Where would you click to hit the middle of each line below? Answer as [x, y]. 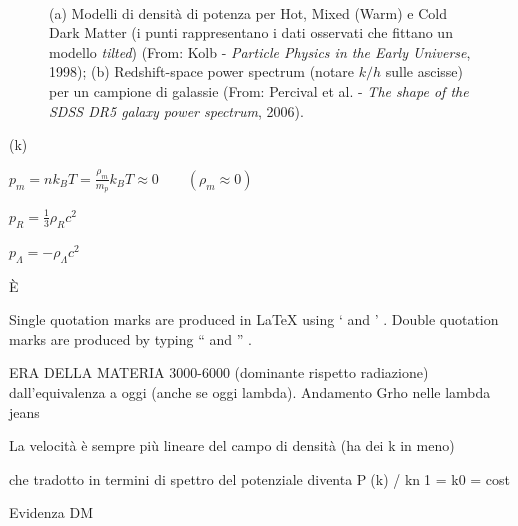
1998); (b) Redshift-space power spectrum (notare [202, 71]
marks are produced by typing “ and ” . [130, 338]
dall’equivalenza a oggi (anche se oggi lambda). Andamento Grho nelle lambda [250, 391]
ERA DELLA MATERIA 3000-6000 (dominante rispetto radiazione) [219, 372]
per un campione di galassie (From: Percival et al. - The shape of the [259, 90]
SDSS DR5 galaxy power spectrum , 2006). [176, 110]
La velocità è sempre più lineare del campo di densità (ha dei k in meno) [232, 445]
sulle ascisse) [424, 71]
